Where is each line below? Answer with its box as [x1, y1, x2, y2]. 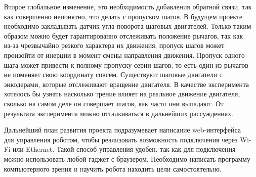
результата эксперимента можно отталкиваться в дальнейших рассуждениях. [4, 108, 233, 118]
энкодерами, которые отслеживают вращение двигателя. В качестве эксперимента [4, 79, 249, 89]
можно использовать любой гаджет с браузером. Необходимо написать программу [4, 153, 251, 164]
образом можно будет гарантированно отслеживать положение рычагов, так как [4, 30, 243, 41]
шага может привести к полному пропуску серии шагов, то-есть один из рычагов [4, 59, 249, 70]
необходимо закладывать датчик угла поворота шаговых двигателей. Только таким [4, 21, 251, 31]
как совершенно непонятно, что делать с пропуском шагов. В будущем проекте [4, 11, 243, 21]
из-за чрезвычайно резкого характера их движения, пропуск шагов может [4, 40, 224, 50]
